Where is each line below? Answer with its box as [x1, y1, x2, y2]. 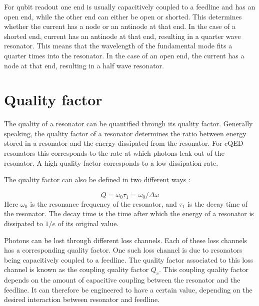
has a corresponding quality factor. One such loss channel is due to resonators [4, 245, 242, 255]
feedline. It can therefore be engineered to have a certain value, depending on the [4, 284, 252, 295]
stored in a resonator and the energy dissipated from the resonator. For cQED [4, 138, 243, 148]
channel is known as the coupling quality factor [4, 264, 149, 275]
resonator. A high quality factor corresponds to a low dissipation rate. [4, 157, 218, 168]
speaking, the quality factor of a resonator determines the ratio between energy [4, 128, 246, 138]
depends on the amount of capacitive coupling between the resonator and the [4, 275, 240, 285]
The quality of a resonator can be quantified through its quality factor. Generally [4, 118, 253, 129]
